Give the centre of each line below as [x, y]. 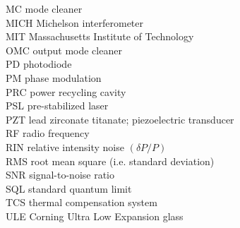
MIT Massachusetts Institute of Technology [100, 36]
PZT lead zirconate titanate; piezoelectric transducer [120, 119]
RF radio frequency [48, 133]
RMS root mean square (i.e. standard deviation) [110, 161]
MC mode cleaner [44, 8]
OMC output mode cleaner [64, 50]
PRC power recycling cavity [66, 91]
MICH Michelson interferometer [75, 22]
